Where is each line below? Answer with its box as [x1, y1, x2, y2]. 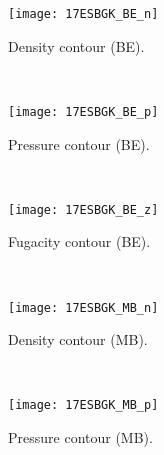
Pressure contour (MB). [8, 427, 153, 448]
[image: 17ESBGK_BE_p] [8, 104, 159, 119]
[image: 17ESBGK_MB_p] [8, 398, 159, 413]
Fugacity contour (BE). [8, 231, 151, 252]
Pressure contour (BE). [8, 133, 150, 154]
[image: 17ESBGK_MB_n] [8, 300, 159, 315]
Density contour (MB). [8, 329, 148, 350]
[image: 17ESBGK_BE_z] [8, 202, 159, 217]
